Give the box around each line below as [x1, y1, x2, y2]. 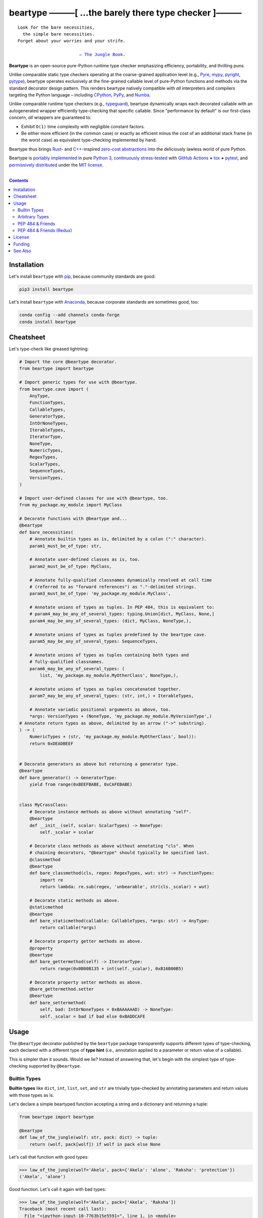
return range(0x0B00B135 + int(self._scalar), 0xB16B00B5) [39, 966, 184, 971]
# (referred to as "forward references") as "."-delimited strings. [29, 584, 197, 590]
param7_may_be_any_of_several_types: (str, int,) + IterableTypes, [29, 693, 194, 699]
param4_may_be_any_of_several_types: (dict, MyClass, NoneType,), [29, 618, 192, 624]
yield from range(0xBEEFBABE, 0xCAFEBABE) [29, 782, 132, 787]
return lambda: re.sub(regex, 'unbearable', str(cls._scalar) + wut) [39, 884, 209, 890]
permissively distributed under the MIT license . [9, 162, 104, 168]
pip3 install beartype [19, 286, 74, 292]
